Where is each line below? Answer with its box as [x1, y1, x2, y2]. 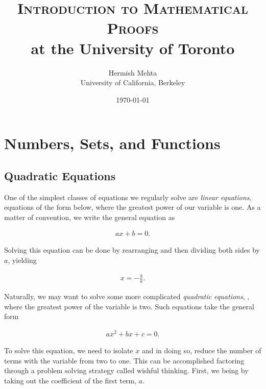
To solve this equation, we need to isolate [4, 345, 133, 355]
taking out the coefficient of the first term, [4, 375, 137, 385]
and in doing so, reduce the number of [141, 345, 261, 355]
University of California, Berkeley [80, 77, 185, 88]
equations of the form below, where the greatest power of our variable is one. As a [4, 202, 261, 212]
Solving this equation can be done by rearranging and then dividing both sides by [4, 245, 260, 255]
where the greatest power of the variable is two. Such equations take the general [4, 301, 254, 311]
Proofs [107, 17, 159, 38]
